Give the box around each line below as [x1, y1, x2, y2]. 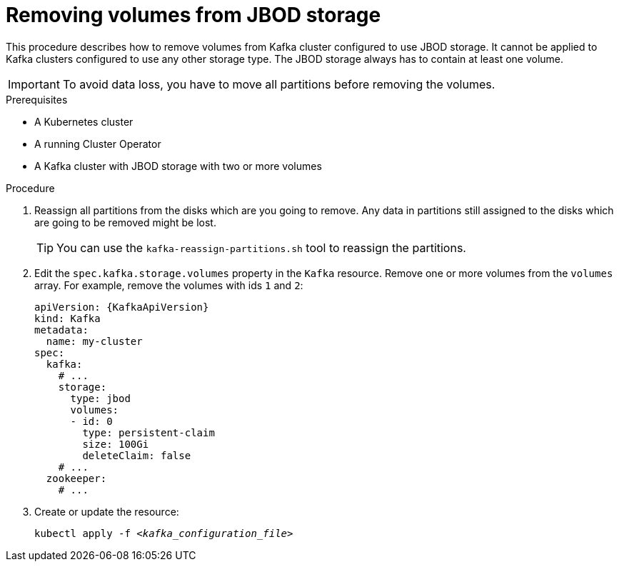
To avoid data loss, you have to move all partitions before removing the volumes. [62, 76, 495, 91]
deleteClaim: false [82, 449, 191, 461]
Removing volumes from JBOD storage [6, 3, 381, 27]
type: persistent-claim [82, 426, 215, 438]
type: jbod [70, 392, 131, 404]
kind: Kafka [34, 312, 101, 324]
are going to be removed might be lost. [34, 216, 216, 229]
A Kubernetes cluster [34, 115, 134, 128]
